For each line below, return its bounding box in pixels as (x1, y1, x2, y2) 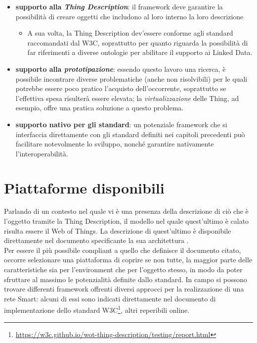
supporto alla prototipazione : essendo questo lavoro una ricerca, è (15, 63, 226, 74)
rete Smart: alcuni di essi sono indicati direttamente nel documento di (4, 293, 216, 303)
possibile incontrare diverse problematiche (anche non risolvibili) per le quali (15, 73, 248, 84)
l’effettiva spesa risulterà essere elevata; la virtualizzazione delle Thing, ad (15, 93, 239, 103)
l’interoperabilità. (15, 148, 68, 158)
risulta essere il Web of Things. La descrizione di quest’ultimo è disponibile (4, 225, 231, 236)
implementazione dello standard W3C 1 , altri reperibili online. (4, 303, 190, 315)
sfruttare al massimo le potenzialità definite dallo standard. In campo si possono (4, 274, 247, 284)
